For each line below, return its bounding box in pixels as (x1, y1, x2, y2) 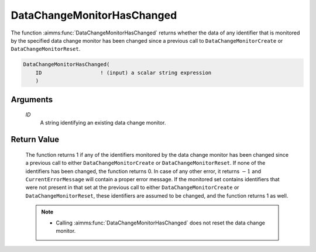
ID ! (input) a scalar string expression (35, 69, 212, 76)
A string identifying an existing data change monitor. (40, 119, 166, 126)
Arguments (11, 94, 53, 105)
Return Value (11, 134, 60, 144)
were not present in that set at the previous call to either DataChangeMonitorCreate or (25, 184, 239, 191)
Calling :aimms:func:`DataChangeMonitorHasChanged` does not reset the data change (56, 219, 266, 226)
